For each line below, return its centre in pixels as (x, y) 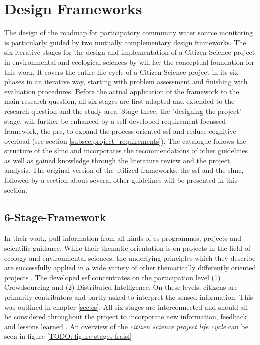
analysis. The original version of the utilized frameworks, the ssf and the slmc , (124, 170)
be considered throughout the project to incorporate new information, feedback (125, 317)
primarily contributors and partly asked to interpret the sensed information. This (129, 297)
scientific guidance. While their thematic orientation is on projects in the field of (127, 248)
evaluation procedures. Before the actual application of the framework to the (122, 91)
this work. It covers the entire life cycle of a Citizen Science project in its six (121, 72)
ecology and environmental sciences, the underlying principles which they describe (130, 257)
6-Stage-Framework (55, 217)
